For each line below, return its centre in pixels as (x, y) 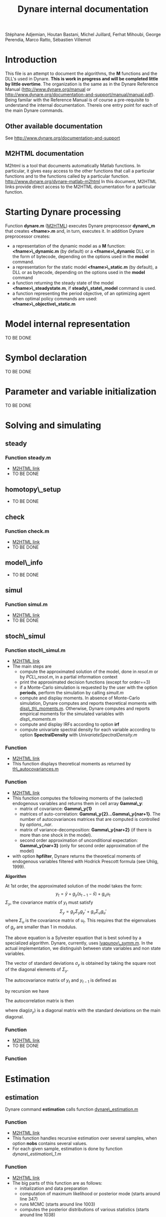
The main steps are (32, 667)
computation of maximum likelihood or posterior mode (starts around (90, 1193)
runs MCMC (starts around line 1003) (57, 1204)
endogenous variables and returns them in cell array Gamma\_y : (78, 803)
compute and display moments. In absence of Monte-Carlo (80, 698)
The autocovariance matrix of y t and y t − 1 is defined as (61, 981)
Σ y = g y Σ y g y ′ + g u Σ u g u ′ (83, 912)
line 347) (29, 1199)
